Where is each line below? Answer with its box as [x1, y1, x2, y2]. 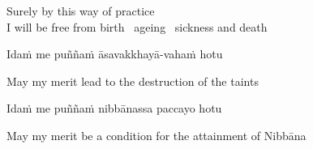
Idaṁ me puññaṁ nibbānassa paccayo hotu [6, 100, 222, 117]
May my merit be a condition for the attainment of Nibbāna [6, 126, 307, 143]
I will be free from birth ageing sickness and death [6, 18, 268, 35]
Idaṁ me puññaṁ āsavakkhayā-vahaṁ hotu [6, 45, 223, 62]
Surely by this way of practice [6, 2, 155, 19]
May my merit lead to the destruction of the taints [6, 72, 259, 89]
